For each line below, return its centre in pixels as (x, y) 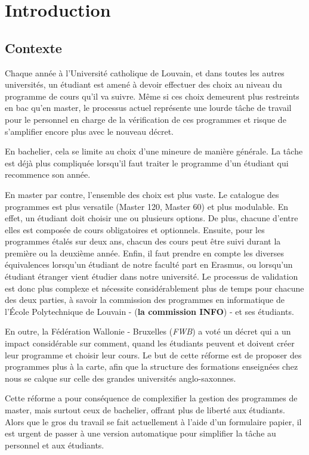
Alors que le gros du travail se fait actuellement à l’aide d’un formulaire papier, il (153, 421)
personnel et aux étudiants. (55, 445)
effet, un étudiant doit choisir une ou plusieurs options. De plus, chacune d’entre (152, 218)
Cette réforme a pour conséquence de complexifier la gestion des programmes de (151, 398)
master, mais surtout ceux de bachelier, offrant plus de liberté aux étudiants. (145, 410)
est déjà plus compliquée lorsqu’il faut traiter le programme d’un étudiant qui (147, 162)
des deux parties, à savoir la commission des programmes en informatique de (145, 300)
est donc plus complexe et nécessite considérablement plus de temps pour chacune (154, 288)
